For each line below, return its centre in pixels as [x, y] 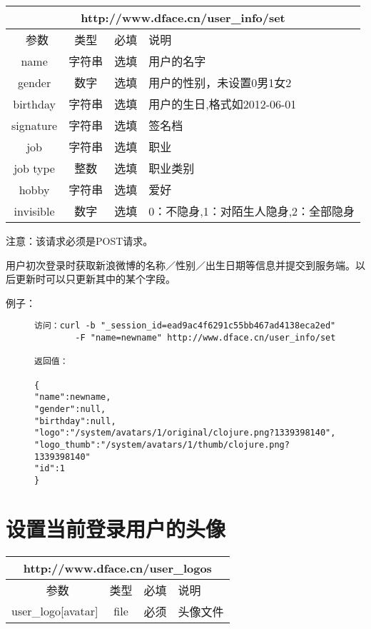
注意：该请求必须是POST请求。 [80, 241]
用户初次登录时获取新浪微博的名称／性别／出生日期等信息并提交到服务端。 [181, 265]
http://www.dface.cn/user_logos [117, 568]
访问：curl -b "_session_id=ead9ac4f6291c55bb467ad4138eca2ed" [185, 326]
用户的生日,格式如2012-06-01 [223, 104]
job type [34, 168]
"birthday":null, [75, 421]
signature [35, 125]
